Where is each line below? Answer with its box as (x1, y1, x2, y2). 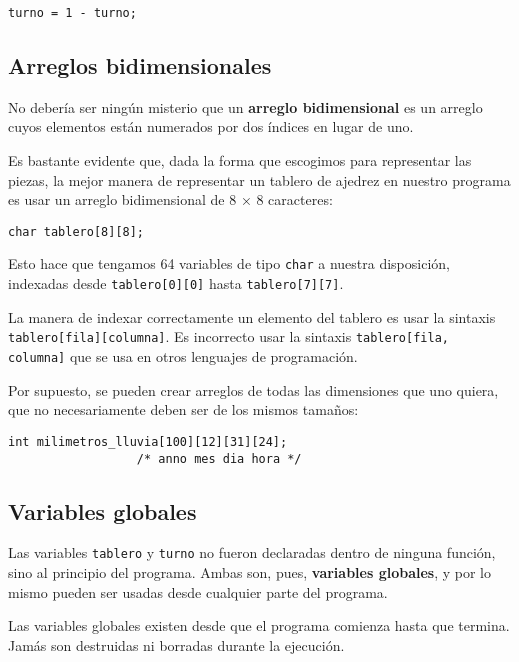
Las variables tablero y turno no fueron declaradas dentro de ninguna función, (8, 542, 496, 563)
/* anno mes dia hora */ (136, 451, 302, 466)
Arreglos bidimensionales (8, 50, 272, 81)
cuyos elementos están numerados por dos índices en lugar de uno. (8, 116, 414, 137)
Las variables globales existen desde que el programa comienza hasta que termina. (8, 615, 510, 636)
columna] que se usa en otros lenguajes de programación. (8, 346, 358, 367)
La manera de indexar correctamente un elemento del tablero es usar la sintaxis (8, 306, 496, 327)
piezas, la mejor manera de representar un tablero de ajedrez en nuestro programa (8, 169, 511, 190)
